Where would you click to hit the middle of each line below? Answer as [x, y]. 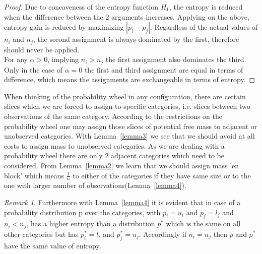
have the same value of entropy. [53, 245]
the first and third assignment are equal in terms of [164, 69]
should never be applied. [42, 49]
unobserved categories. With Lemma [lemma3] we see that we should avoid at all [129, 136]
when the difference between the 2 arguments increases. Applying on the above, [127, 16]
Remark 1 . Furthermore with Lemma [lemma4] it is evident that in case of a [122, 202]
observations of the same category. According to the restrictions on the [113, 116]
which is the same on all [203, 224]
